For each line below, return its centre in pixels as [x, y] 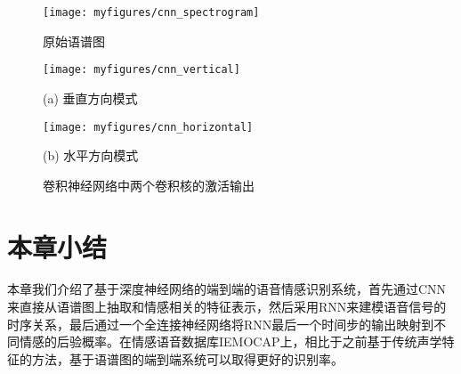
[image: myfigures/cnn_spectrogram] [151, 12]
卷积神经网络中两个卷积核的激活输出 [149, 185]
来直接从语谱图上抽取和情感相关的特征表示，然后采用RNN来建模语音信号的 [227, 307]
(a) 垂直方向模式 [90, 98]
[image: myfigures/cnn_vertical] [142, 70]
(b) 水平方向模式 [91, 155]
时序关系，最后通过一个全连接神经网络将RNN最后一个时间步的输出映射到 [221, 324]
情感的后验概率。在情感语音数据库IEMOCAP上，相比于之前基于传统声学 [230, 341]
